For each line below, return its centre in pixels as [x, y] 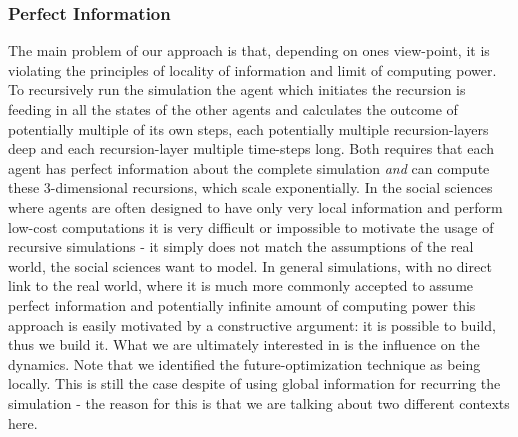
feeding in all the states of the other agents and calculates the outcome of [233, 109]
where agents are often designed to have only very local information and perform [255, 206]
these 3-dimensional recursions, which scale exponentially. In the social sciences [250, 187]
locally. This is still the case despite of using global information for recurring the [254, 383]
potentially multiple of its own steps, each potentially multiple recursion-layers [248, 128]
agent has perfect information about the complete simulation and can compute [249, 167]
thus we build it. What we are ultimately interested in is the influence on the [244, 344]
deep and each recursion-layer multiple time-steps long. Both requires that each [251, 148]
